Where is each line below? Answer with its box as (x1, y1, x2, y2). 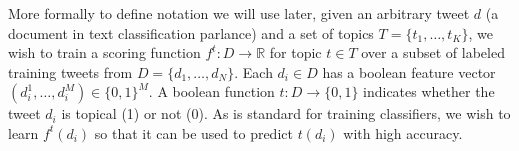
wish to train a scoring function (8, 42, 201, 63)
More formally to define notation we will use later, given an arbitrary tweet (8, 3, 470, 23)
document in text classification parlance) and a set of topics (8, 22, 374, 43)
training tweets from (8, 61, 133, 82)
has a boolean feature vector (322, 61, 496, 82)
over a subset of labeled (361, 42, 505, 63)
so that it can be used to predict (94, 122, 293, 143)
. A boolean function (148, 81, 275, 102)
